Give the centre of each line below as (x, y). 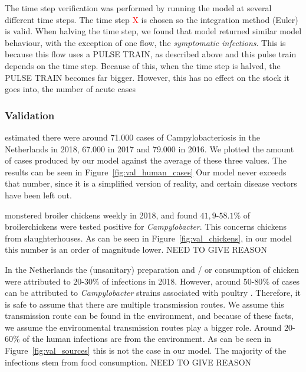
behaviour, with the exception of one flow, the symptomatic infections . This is (145, 42)
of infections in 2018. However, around (172, 281)
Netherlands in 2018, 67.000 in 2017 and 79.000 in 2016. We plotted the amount (149, 149)
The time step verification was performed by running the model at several (138, 8)
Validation (30, 115)
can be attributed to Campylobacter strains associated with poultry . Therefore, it (153, 293)
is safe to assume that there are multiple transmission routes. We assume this (144, 304)
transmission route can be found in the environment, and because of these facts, (149, 316)
